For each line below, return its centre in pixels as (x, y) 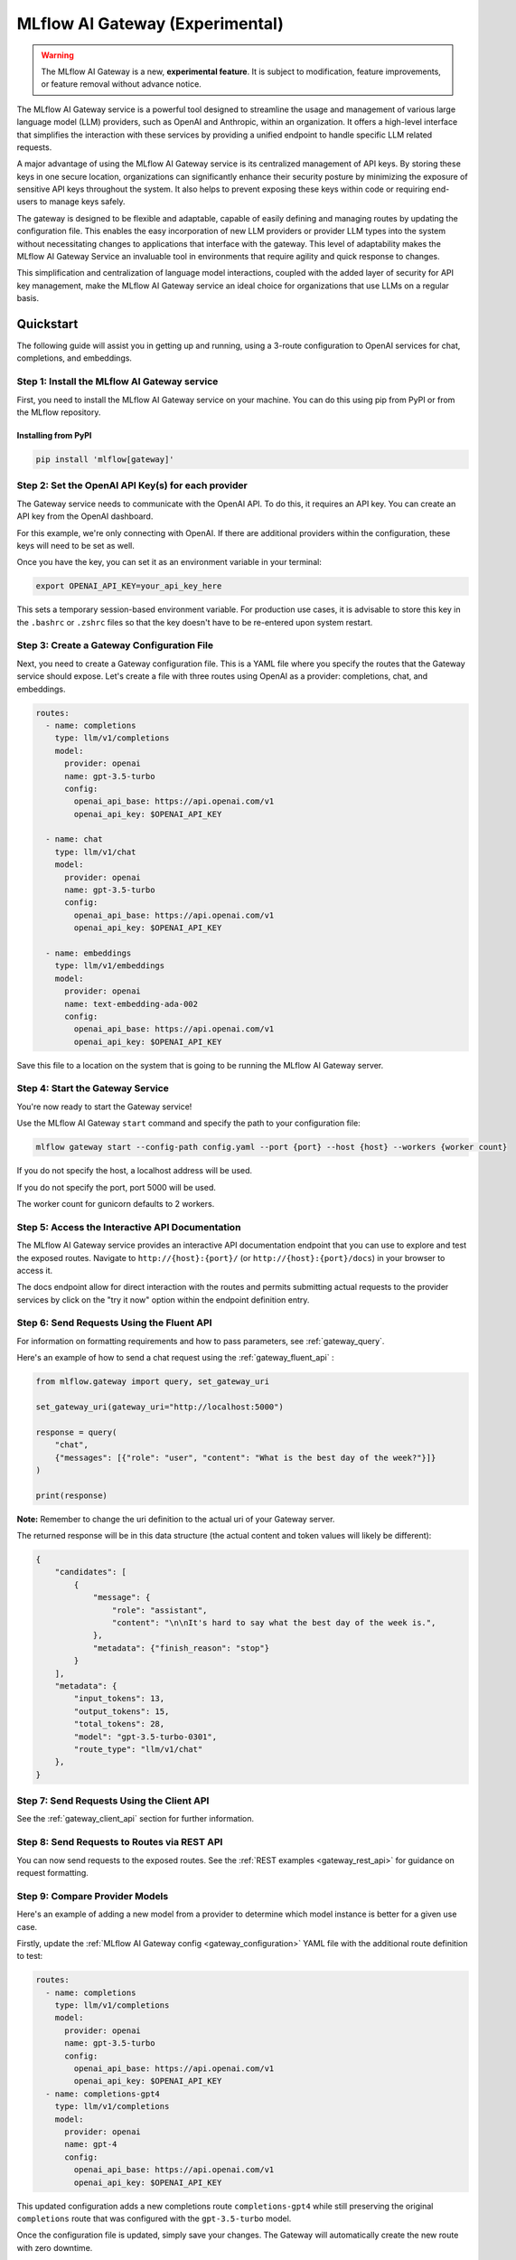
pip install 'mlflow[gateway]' (105, 460)
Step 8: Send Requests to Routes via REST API (120, 1842)
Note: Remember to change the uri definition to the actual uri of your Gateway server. (176, 1519)
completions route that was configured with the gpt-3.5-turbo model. (154, 2218)
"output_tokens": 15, (122, 1711)
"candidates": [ (90, 1572)
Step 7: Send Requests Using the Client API (113, 1801)
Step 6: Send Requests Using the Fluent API (114, 1323)
